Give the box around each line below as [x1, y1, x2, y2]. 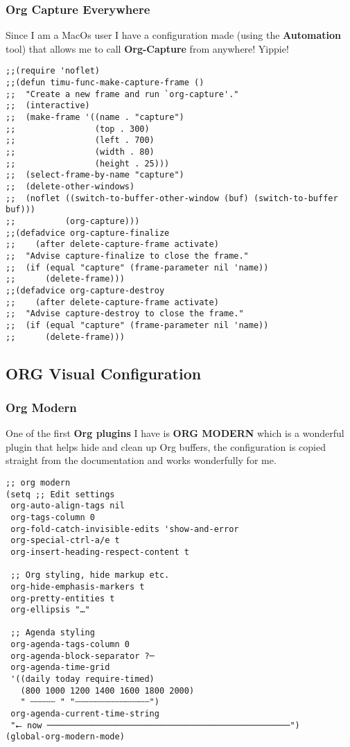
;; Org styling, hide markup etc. [10, 570, 170, 581]
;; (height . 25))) [6, 158, 170, 169]
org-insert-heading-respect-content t [10, 547, 189, 557]
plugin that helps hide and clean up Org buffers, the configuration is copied [6, 439, 326, 454]
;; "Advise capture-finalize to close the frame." [6, 250, 249, 261]
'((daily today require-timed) [10, 674, 155, 685]
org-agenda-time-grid [10, 662, 110, 673]
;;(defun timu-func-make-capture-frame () [6, 78, 204, 88]
